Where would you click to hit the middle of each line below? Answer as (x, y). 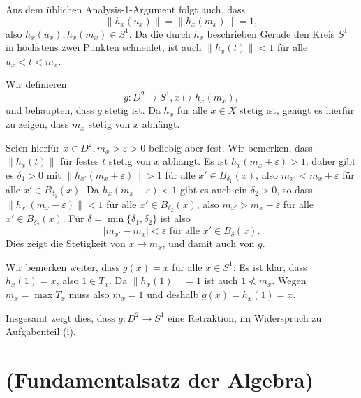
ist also (175, 218)
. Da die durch (160, 33)
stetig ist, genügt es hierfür (297, 110)
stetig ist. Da (133, 110)
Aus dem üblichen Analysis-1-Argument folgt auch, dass (126, 9)
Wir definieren (36, 84)
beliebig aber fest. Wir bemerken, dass (230, 147)
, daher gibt (331, 161)
